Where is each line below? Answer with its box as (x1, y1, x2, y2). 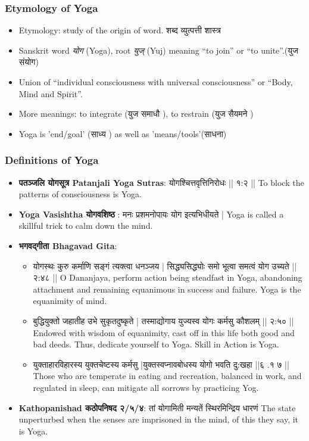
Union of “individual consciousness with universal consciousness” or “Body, (18, 76, 293, 88)
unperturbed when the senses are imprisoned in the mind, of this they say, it (18, 413, 299, 426)
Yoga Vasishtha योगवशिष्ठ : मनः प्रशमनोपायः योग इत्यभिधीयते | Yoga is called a (18, 207, 284, 220)
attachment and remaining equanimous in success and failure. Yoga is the (33, 282, 301, 295)
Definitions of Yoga (5, 153, 99, 167)
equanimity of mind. (33, 294, 107, 307)
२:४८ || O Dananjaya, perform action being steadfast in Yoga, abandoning (33, 271, 302, 284)
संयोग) (18, 55, 39, 68)
